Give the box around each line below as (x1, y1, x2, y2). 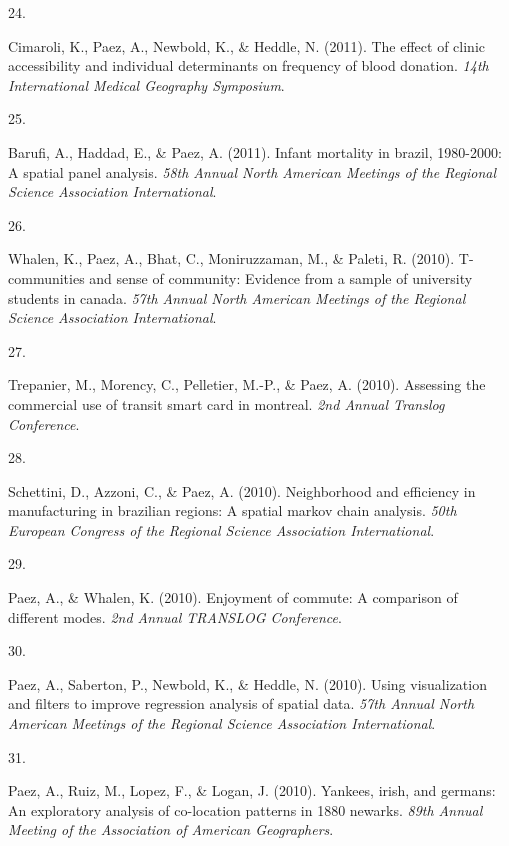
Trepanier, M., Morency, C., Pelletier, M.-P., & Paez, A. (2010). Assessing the (8, 374, 486, 395)
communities (8, 267, 85, 288)
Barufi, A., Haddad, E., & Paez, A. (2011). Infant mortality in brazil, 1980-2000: (8, 141, 502, 162)
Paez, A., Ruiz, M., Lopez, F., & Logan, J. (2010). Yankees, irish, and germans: (8, 780, 496, 801)
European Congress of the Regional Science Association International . (8, 519, 435, 540)
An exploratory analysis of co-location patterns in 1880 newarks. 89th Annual (8, 799, 483, 820)
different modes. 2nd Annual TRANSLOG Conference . (8, 606, 342, 627)
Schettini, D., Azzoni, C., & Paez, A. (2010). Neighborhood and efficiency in (8, 480, 476, 501)
